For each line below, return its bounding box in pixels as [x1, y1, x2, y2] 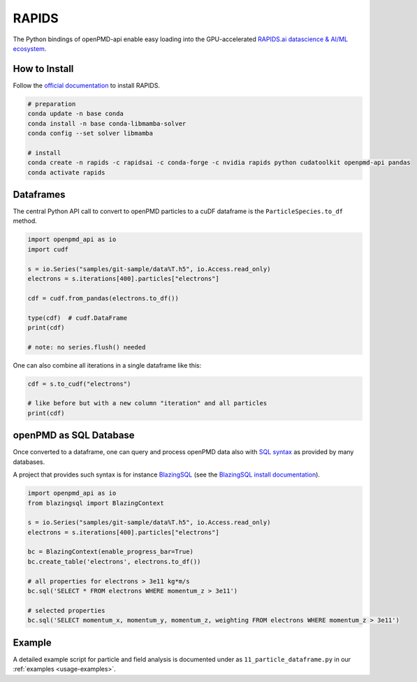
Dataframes [13, 189, 66, 201]
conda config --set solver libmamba [27, 129, 154, 137]
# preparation [27, 100, 76, 108]
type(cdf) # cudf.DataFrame [27, 314, 128, 321]
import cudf [27, 245, 69, 253]
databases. [13, 458, 45, 466]
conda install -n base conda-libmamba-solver [27, 119, 186, 127]
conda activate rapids [27, 168, 105, 176]
